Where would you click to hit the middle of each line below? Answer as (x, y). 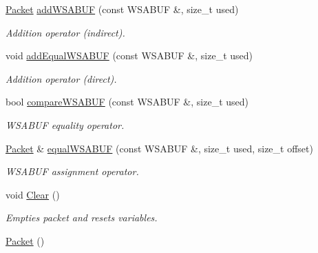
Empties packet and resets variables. (82, 217)
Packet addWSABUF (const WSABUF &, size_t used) (122, 9)
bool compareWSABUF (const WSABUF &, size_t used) (127, 102)
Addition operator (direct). (61, 78)
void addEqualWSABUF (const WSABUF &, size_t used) (129, 55)
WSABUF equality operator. (65, 124)
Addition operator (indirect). (65, 32)
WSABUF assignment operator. (72, 171)
